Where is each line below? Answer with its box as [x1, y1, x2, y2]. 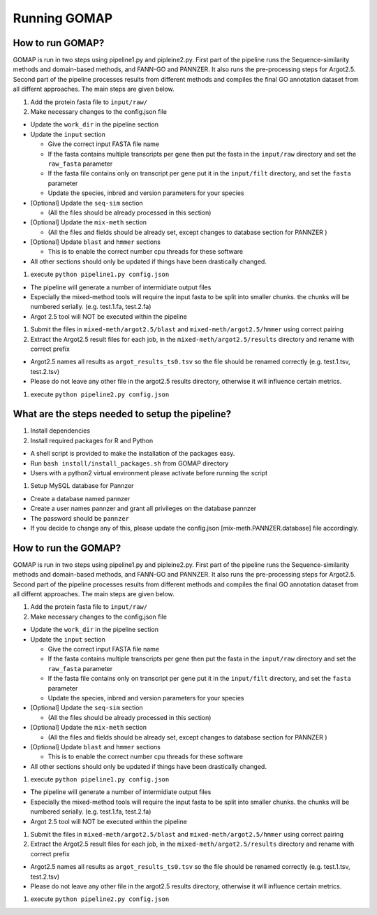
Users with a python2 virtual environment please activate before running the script [30, 469, 268, 477]
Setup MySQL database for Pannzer [30, 482, 134, 490]
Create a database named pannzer [30, 494, 131, 503]
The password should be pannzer [30, 514, 129, 522]
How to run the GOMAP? [13, 542, 121, 554]
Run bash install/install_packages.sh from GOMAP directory [30, 459, 229, 468]
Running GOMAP [13, 10, 113, 26]
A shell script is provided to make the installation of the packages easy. [30, 449, 235, 458]
